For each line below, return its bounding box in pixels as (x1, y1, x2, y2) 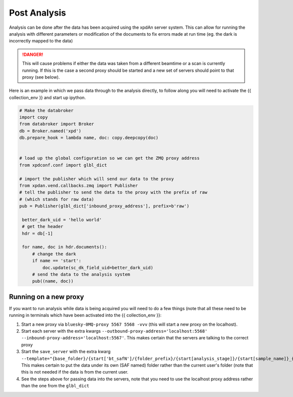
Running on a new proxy (9, 293, 84, 301)
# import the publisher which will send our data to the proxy (19, 176, 174, 182)
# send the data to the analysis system (32, 272, 130, 277)
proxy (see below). (22, 74, 60, 80)
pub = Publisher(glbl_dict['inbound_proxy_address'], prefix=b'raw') (19, 203, 189, 209)
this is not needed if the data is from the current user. (21, 369, 129, 375)
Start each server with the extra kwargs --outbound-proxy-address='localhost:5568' (21, 328, 208, 334)
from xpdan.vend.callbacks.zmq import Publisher (19, 183, 138, 188)
